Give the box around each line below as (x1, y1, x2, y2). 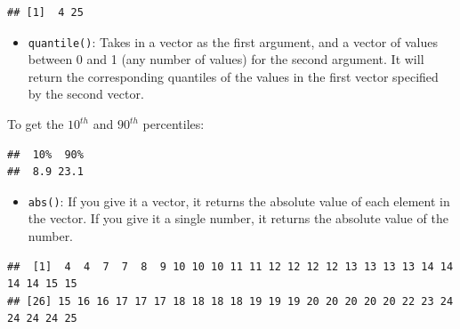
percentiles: (142, 115, 205, 133)
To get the (7, 115, 64, 133)
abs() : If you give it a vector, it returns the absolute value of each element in (28, 191, 450, 210)
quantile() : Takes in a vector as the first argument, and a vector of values (28, 32, 438, 51)
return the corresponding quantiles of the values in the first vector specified (28, 67, 439, 85)
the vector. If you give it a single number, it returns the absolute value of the (28, 209, 448, 228)
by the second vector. (28, 84, 144, 103)
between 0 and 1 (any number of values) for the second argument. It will (28, 50, 424, 68)
